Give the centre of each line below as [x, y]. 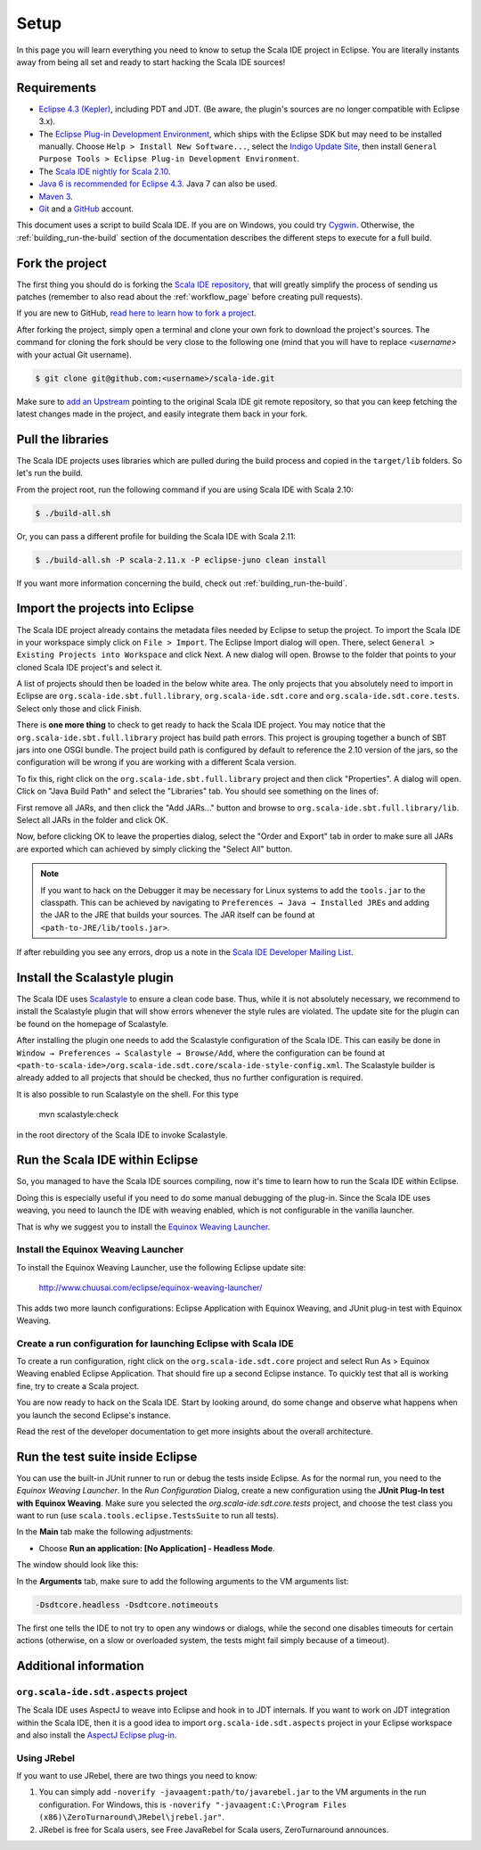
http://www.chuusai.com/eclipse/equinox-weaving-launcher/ [151, 1287]
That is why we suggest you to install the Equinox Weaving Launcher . [143, 1227]
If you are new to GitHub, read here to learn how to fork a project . [137, 313]
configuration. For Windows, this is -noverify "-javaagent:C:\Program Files [193, 1805]
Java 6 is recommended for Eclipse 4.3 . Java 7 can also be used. [158, 184]
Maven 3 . [56, 196]
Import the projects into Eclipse [106, 608]
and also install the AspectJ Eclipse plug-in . [97, 1735]
